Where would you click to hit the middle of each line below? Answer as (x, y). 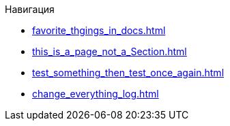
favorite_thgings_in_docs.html (99, 30)
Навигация (30, 9)
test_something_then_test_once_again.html (128, 73)
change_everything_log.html (96, 94)
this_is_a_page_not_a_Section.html (110, 51)
